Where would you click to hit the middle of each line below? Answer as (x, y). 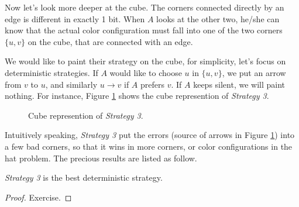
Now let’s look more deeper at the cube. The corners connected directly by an (145, 7)
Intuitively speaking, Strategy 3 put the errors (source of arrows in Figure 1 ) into (150, 135)
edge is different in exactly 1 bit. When (75, 18)
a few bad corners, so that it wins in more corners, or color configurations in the (149, 146)
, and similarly (71, 84)
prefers (152, 84)
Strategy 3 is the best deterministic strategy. (84, 177)
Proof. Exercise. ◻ (38, 197)
